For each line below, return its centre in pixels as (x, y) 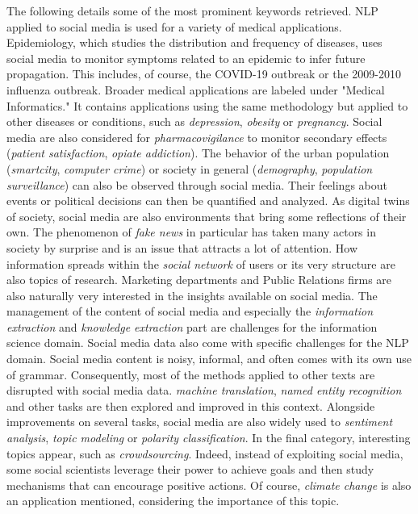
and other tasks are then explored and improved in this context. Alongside (191, 405)
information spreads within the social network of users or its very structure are (201, 263)
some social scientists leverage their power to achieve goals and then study (190, 469)
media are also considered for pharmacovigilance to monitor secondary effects (197, 137)
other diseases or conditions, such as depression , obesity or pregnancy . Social (194, 121)
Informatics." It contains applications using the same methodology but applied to (207, 105)
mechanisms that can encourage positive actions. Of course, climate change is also (209, 485)
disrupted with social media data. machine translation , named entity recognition (204, 390)
